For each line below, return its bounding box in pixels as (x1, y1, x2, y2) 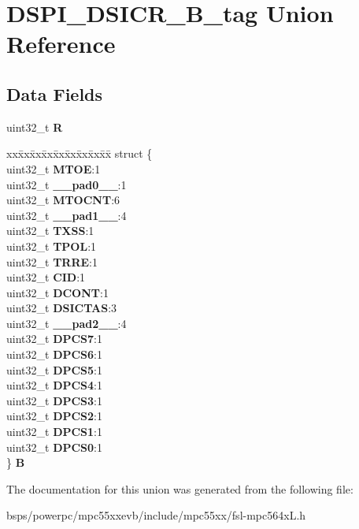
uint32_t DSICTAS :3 (6, 300, 117, 316)
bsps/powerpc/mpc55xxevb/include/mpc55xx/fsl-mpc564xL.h (6, 507, 306, 523)
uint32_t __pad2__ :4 (6, 315, 127, 331)
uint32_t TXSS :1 (6, 222, 94, 239)
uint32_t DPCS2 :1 (6, 408, 103, 424)
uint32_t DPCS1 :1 (6, 423, 103, 440)
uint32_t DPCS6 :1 (6, 346, 103, 363)
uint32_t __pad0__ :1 (6, 176, 127, 192)
